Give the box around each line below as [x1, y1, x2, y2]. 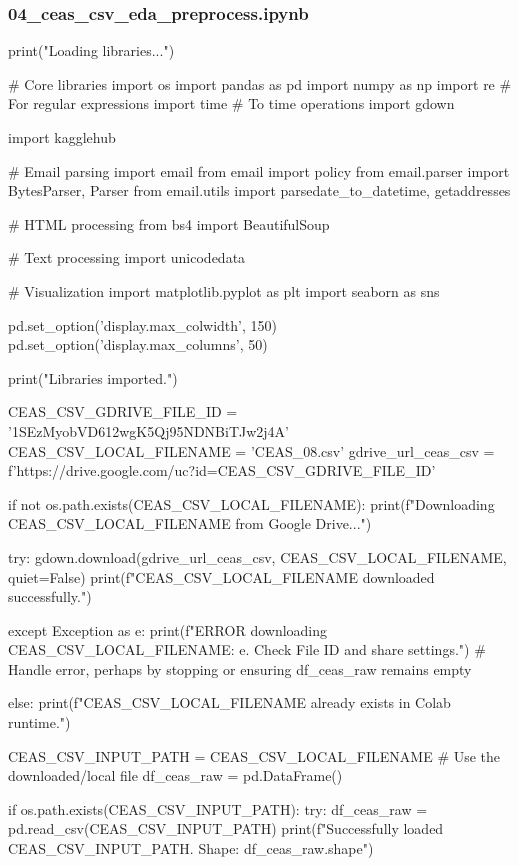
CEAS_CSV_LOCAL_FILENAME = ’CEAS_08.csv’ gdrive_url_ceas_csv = [8, 440, 495, 461]
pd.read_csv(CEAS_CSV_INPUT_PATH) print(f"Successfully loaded [8, 818, 444, 839]
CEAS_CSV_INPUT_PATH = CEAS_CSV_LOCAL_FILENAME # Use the [8, 745, 501, 766]
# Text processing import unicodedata [8, 247, 246, 268]
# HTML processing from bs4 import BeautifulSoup [8, 213, 330, 234]
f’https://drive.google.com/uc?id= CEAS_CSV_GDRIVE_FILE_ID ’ [8, 460, 436, 481]
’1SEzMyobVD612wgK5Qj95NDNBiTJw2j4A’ [8, 420, 290, 441]
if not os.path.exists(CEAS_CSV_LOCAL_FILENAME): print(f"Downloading [8, 493, 495, 514]
